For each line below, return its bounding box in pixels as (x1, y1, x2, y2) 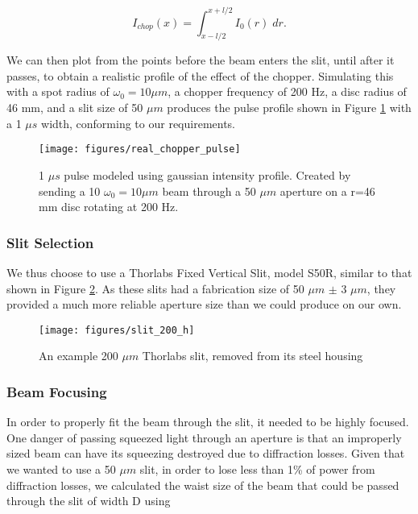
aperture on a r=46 (279, 182, 375, 199)
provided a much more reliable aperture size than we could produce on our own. (6, 296, 402, 313)
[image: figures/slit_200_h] (39, 324, 195, 336)
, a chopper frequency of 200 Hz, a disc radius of (168, 83, 407, 100)
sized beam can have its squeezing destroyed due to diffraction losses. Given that (6, 445, 405, 462)
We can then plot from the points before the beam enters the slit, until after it (6, 52, 395, 68)
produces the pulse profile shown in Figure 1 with (167, 99, 412, 116)
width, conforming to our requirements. (41, 114, 236, 131)
